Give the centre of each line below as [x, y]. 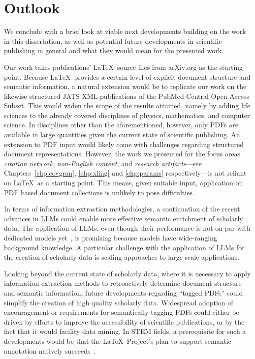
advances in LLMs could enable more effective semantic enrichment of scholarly [124, 218]
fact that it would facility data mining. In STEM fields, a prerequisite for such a [125, 331]
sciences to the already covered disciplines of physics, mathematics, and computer [127, 115]
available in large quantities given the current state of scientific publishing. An [122, 135]
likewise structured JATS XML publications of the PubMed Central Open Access [127, 96]
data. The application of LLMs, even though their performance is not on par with [127, 228]
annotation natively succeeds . [50, 350]
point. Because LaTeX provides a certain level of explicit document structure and [127, 76]
